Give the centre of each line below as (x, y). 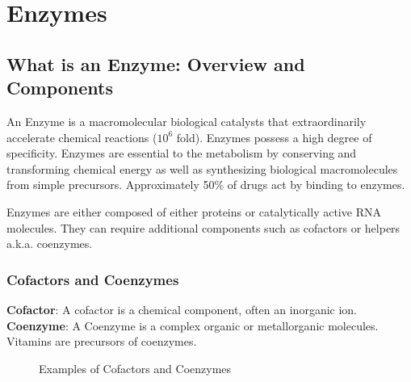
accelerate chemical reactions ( (82, 137)
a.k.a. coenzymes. (50, 243)
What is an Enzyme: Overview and (156, 63)
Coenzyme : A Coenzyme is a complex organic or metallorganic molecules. (193, 325)
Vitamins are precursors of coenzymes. (102, 341)
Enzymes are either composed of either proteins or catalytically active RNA (194, 211)
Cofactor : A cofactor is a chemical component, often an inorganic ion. (182, 309)
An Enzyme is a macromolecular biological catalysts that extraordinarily (187, 121)
